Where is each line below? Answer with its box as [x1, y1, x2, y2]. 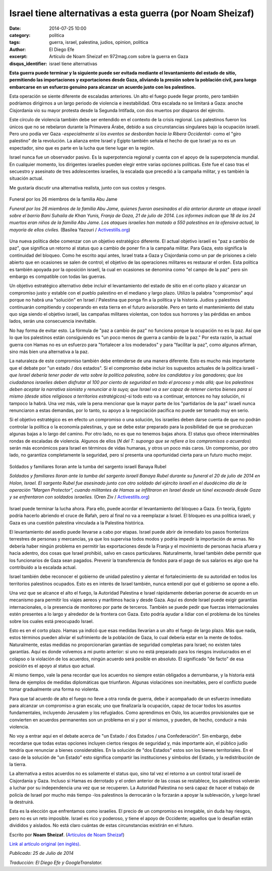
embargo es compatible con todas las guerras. [9, 273, 106, 280]
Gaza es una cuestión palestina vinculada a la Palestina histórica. [9, 519, 145, 525]
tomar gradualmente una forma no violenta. [9, 686, 99, 692]
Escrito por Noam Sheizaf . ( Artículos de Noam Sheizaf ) [9, 832, 125, 838]
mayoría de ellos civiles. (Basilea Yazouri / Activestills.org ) [9, 226, 130, 232]
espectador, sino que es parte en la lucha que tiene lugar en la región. [9, 144, 155, 151]
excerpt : [9, 54, 28, 60]
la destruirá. [9, 799, 34, 805]
